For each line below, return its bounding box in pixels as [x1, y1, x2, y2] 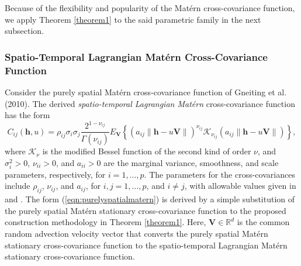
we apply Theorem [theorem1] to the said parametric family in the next [5, 13, 261, 25]
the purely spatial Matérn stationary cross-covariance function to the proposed [5, 204, 286, 216]
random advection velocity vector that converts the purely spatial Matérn [5, 227, 268, 240]
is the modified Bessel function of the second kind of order [42, 145, 251, 157]
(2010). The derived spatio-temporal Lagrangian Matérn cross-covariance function [5, 97, 295, 109]
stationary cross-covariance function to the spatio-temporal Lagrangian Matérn [5, 239, 288, 251]
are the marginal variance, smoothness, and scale [103, 156, 279, 168]
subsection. [5, 25, 44, 37]
